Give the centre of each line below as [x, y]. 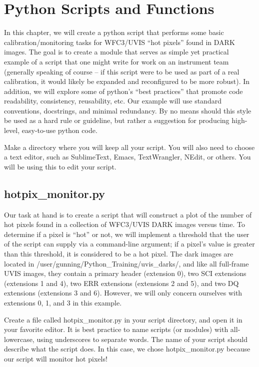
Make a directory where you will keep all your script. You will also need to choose [129, 147]
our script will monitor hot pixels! [56, 358]
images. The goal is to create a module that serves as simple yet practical [116, 52]
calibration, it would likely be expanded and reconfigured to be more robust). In [127, 81]
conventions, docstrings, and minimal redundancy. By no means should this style [128, 110]
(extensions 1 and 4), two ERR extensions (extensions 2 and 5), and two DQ [121, 283]
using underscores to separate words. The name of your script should [142, 339]
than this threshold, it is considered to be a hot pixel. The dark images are [119, 254]
